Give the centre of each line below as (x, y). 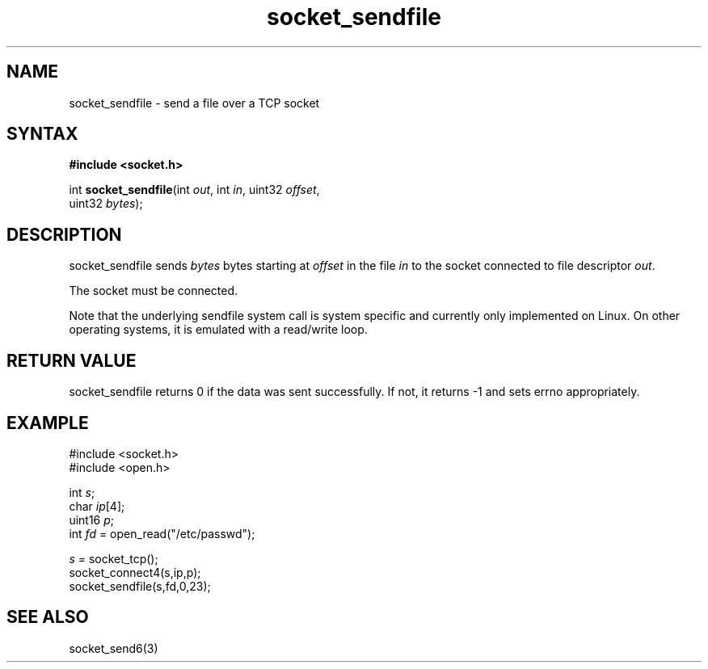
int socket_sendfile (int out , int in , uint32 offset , (194, 190)
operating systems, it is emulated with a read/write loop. (218, 330)
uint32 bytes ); (106, 204)
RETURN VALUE (72, 360)
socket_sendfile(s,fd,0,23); (140, 586)
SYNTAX (42, 134)
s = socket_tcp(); (114, 558)
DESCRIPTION (64, 234)
